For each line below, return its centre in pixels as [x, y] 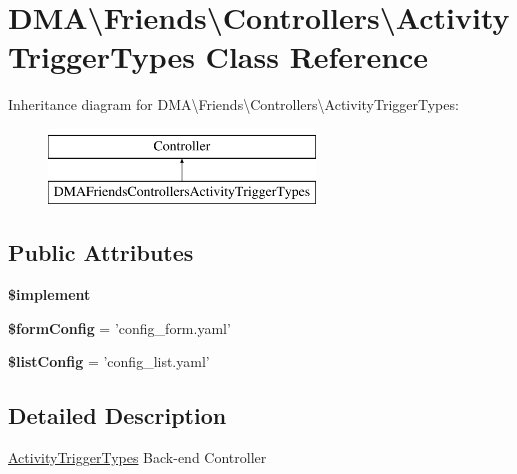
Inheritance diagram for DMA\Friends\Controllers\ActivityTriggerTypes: [233, 104]
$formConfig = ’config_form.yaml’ [119, 327]
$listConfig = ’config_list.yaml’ [109, 361]
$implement [49, 294]
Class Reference [317, 56]
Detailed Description [117, 415]
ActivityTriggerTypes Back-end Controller [137, 457]
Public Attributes [101, 252]
